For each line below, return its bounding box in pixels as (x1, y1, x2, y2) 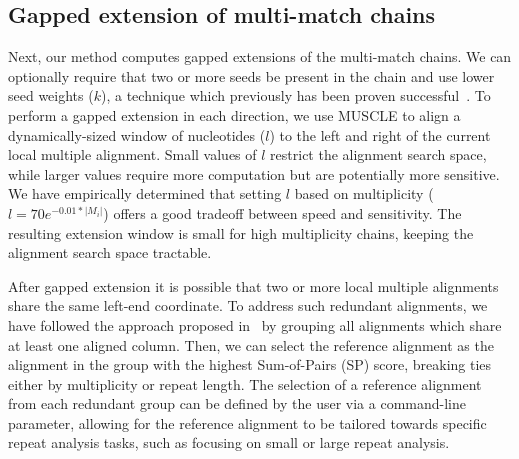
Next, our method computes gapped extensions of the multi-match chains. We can (8, 46, 512, 67)
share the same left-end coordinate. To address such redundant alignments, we (8, 295, 488, 316)
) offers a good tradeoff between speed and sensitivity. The (103, 202, 462, 223)
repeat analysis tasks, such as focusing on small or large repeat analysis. (8, 432, 450, 453)
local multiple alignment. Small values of (8, 144, 257, 165)
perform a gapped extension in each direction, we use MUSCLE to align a (8, 104, 461, 125)
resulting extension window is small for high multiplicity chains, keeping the (8, 222, 474, 243)
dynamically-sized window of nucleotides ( (8, 124, 266, 145)
